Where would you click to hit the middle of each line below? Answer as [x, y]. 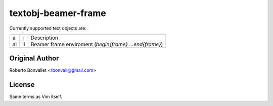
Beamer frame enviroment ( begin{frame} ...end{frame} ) [97, 44]
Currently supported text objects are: [48, 28]
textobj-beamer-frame [58, 13]
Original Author [34, 59]
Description [44, 38]
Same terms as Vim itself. [36, 97]
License [22, 85]
